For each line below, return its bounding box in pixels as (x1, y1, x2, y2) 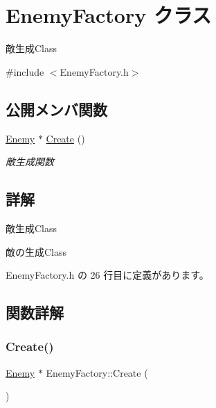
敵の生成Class (6, 244, 67, 259)
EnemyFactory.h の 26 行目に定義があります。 (6, 268, 209, 282)
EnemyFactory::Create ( (46, 365, 148, 380)
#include (6, 64, 44, 79)
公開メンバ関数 (6, 98, 107, 120)
